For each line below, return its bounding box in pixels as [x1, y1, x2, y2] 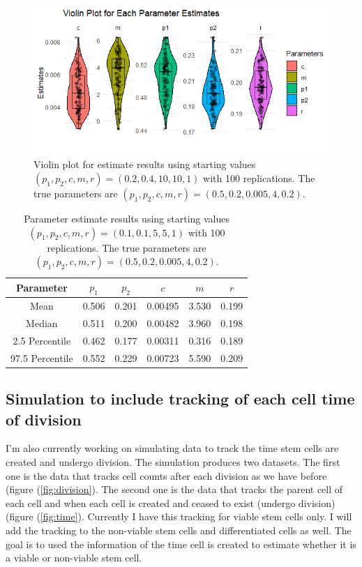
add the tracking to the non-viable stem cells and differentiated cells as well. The [6, 522, 352, 537]
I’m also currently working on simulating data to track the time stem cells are [6, 441, 339, 455]
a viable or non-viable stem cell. [6, 550, 142, 565]
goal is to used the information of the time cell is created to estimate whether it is [6, 536, 356, 551]
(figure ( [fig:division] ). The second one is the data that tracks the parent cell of [6, 482, 343, 497]
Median [26, 316, 58, 330]
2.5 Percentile [13, 333, 71, 347]
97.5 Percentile [10, 350, 73, 365]
